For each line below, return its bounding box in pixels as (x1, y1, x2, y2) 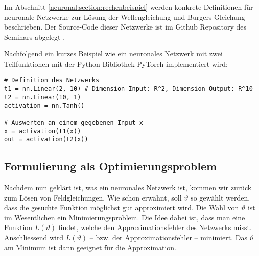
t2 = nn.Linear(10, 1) (4, 93, 81, 101)
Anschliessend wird (4, 232, 64, 242)
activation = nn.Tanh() (4, 102, 85, 109)
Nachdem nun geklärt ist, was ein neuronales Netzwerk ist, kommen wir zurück (4, 182, 252, 193)
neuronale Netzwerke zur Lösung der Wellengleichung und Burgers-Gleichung (4, 11, 245, 22)
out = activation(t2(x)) (4, 136, 88, 144)
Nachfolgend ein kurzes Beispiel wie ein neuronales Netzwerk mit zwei (4, 48, 223, 59)
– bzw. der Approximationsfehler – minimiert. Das (89, 232, 247, 242)
